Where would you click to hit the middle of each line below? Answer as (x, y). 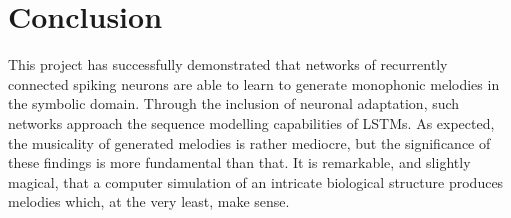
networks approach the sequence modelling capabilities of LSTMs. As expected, (251, 122)
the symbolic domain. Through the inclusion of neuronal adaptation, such (234, 103)
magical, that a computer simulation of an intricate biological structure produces (256, 181)
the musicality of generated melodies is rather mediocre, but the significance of (249, 142)
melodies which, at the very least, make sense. (149, 201)
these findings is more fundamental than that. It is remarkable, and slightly (239, 162)
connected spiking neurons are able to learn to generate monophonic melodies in (254, 83)
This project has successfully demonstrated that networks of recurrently (228, 64)
